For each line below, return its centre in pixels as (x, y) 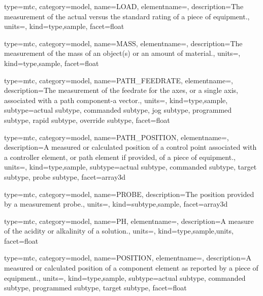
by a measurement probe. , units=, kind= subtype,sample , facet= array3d (116, 204)
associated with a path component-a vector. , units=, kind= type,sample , (116, 100)
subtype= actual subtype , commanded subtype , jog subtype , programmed (118, 110)
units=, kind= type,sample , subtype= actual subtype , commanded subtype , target (130, 167)
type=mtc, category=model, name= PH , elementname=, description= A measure (129, 221)
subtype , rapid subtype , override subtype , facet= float (87, 120)
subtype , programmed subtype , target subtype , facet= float (95, 288)
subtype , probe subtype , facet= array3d (65, 176)
